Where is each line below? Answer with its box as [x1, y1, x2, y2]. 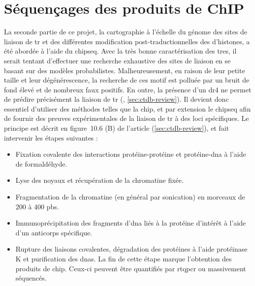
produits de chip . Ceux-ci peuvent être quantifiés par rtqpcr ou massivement [15, 263, 246, 273]
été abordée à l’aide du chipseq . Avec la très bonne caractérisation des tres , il [4, 46, 237, 56]
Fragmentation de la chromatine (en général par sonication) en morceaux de [15, 192, 245, 202]
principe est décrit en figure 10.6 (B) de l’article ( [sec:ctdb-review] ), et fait [4, 123, 229, 133]
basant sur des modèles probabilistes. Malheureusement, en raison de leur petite [4, 65, 245, 75]
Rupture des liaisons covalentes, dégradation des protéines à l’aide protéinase [15, 244, 248, 254]
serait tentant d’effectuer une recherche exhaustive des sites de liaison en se [4, 55, 231, 65]
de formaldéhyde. [15, 158, 67, 169]
